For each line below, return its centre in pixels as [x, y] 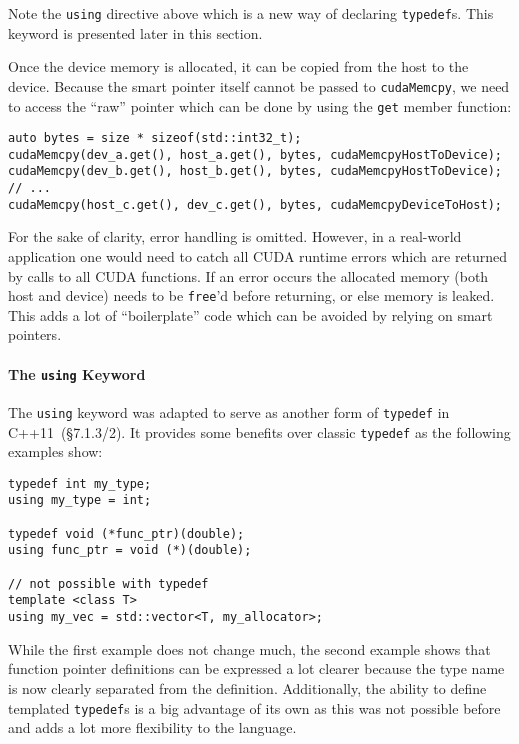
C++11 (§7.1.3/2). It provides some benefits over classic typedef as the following [259, 431]
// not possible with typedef [108, 583]
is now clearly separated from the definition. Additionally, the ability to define [247, 687]
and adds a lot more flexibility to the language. [152, 727]
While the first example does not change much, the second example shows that [249, 648]
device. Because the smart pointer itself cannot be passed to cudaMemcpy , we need [259, 85]
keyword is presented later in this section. [135, 32]
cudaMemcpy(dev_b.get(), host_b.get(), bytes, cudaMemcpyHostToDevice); [255, 171]
